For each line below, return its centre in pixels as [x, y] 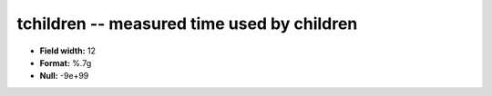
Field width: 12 [67, 51]
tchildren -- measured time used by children [187, 24]
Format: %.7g [66, 62]
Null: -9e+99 [64, 76]
